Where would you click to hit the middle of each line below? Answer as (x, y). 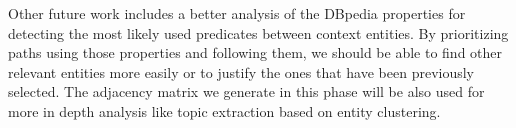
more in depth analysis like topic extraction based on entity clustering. (224, 110)
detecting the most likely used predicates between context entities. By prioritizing (258, 32)
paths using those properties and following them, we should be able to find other (255, 52)
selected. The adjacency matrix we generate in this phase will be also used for (246, 91)
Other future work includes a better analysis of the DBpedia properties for (237, 13)
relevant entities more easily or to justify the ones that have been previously (241, 71)
